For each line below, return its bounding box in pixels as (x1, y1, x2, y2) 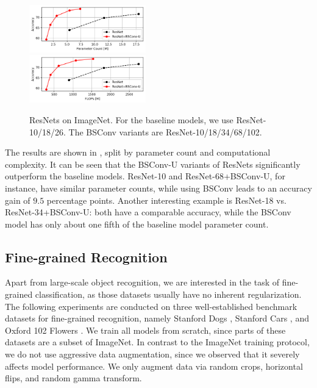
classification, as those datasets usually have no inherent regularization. (35, 288, 302, 301)
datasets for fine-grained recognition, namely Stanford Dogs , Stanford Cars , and (5, 312, 309, 325)
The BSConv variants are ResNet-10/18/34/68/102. (68, 125, 262, 138)
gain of (5, 193, 30, 206)
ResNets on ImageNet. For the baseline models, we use (29, 113, 233, 126)
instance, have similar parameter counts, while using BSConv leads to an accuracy (5, 181, 312, 194)
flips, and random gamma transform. (5, 372, 142, 384)
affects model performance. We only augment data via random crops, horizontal (5, 359, 303, 372)
